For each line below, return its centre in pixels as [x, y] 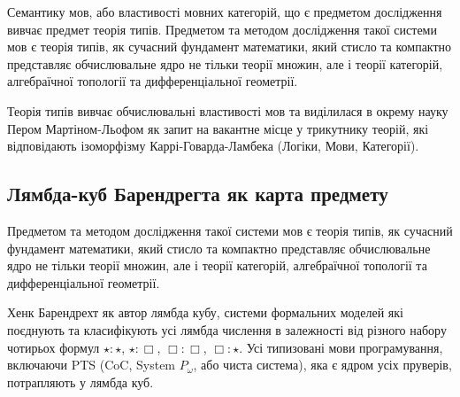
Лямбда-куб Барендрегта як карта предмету [198, 194]
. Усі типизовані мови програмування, [341, 347]
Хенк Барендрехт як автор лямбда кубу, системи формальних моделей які [205, 312]
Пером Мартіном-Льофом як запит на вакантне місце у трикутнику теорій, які [218, 128]
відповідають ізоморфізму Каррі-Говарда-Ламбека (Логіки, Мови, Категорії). [213, 146]
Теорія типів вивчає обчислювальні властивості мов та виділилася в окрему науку [228, 110]
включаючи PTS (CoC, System [92, 365]
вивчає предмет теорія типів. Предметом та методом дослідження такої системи [222, 29]
